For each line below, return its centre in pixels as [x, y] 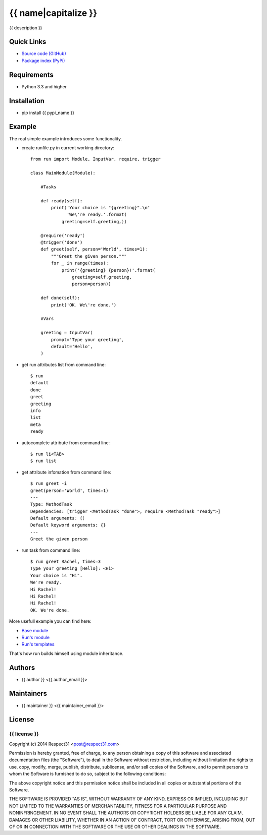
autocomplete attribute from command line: [66, 443]
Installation [27, 101]
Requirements [31, 75]
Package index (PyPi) [43, 60]
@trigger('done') [61, 242]
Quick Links [28, 42]
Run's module [36, 637]
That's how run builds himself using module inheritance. [66, 653]
